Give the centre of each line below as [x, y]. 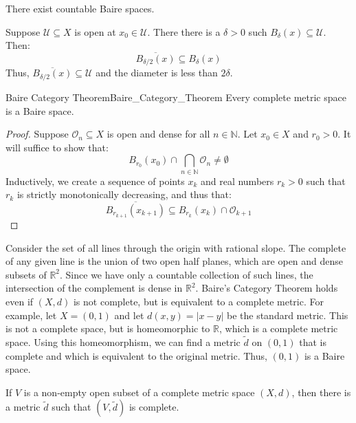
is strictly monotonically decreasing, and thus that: [124, 194]
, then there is [321, 392]
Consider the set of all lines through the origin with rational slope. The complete [176, 247]
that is [313, 341]
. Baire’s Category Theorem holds [267, 288]
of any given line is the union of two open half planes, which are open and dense [175, 261]
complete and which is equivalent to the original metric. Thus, [136, 355]
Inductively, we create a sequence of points [95, 181]
